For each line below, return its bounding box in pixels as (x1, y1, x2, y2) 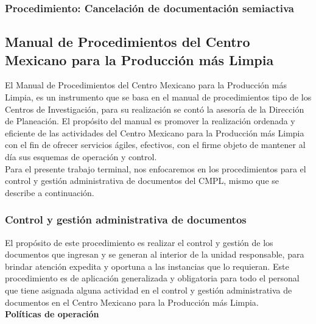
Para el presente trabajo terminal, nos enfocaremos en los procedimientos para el (5, 162, 306, 175)
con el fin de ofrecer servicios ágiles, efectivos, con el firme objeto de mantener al (5, 138, 306, 151)
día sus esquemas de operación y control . (5, 150, 157, 163)
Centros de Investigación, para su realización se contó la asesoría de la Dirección (5, 102, 304, 115)
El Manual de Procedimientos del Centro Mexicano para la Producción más (5, 79, 287, 91)
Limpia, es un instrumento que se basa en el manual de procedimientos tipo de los (5, 91, 312, 104)
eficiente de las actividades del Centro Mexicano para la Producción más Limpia (5, 126, 304, 139)
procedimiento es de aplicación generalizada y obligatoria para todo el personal (5, 272, 300, 284)
